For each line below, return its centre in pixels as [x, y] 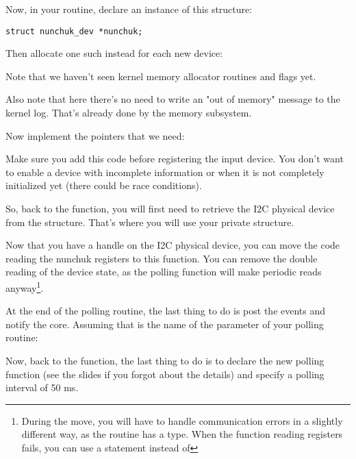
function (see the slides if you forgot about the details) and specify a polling [165, 374]
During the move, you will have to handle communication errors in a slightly [182, 420]
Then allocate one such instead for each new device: [114, 53]
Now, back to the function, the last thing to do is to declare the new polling [165, 360]
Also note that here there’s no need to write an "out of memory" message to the [173, 99]
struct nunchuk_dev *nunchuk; [74, 31]
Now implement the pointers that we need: [95, 135]
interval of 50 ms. [42, 387]
